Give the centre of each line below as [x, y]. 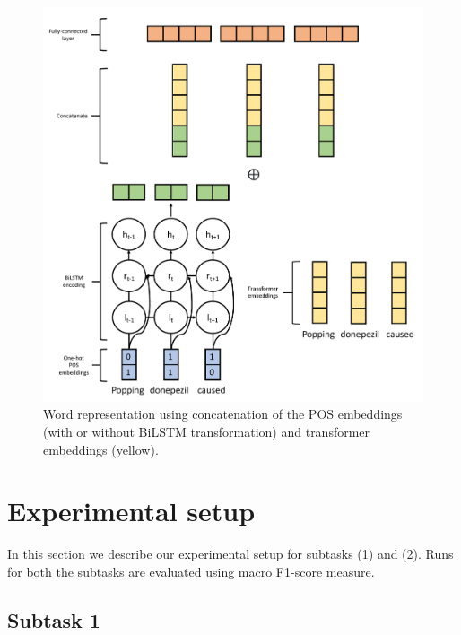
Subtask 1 [54, 619]
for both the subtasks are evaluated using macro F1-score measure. [191, 571]
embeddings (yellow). [101, 449]
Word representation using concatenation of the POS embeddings [223, 414]
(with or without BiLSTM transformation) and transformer [207, 432]
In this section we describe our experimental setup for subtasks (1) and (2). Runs [230, 554]
